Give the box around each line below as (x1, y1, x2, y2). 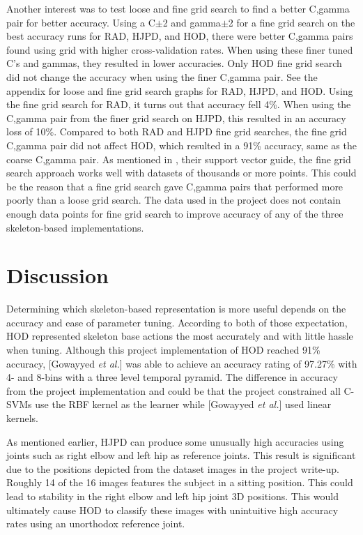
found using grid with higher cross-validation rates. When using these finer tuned (6, 42, 353, 56)
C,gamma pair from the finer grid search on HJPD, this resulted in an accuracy (6, 110, 346, 125)
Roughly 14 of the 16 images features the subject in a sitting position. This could (6, 475, 353, 490)
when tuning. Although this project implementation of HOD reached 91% (6, 342, 320, 356)
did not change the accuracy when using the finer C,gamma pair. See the (6, 69, 318, 84)
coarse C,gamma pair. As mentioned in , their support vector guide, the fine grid (6, 151, 351, 166)
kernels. (6, 410, 39, 425)
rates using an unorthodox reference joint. (6, 516, 185, 531)
